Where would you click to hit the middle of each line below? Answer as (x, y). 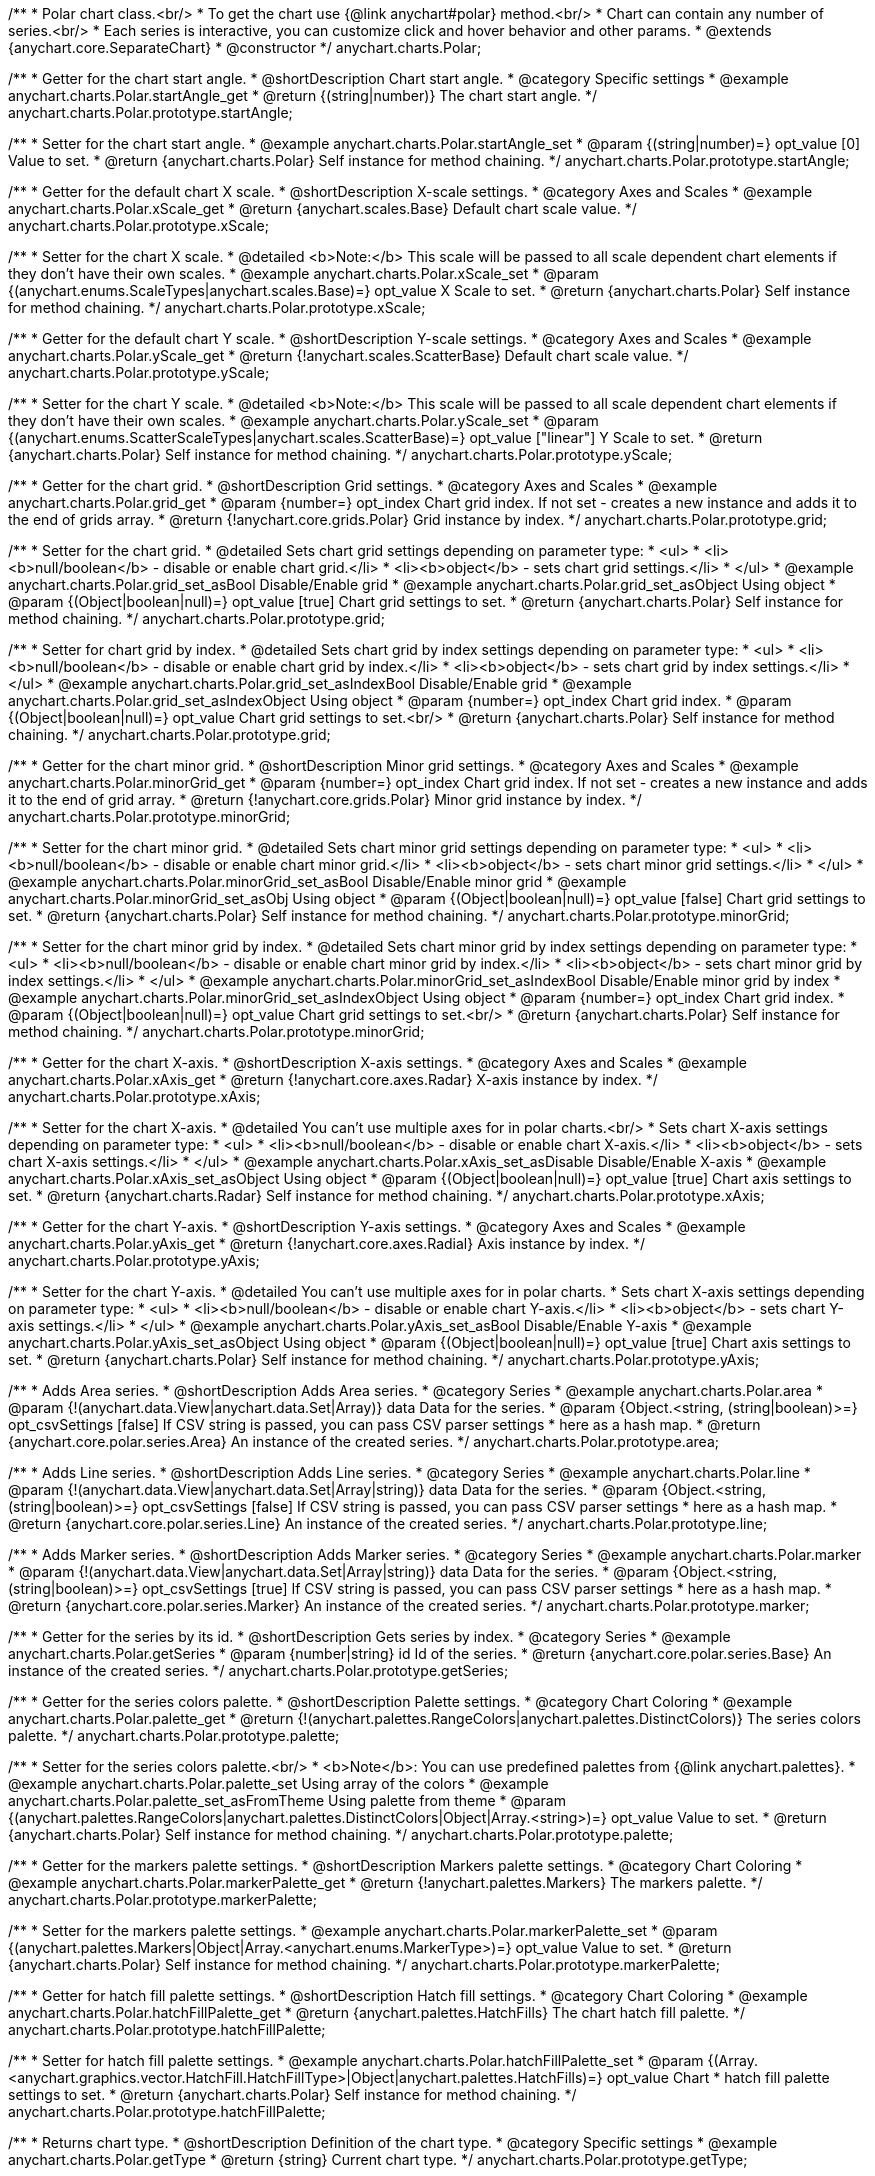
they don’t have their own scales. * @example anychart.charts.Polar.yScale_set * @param (303, 420)
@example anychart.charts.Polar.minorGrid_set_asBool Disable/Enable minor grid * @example (317, 881)
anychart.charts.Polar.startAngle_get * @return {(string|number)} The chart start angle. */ (303, 95)
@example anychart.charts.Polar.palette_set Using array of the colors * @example (278, 1783)
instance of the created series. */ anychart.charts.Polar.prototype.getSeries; (258, 1670)
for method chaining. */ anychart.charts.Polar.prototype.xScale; (217, 307)
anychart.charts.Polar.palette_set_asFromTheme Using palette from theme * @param (287, 1800)
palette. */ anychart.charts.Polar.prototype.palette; (174, 1735)
